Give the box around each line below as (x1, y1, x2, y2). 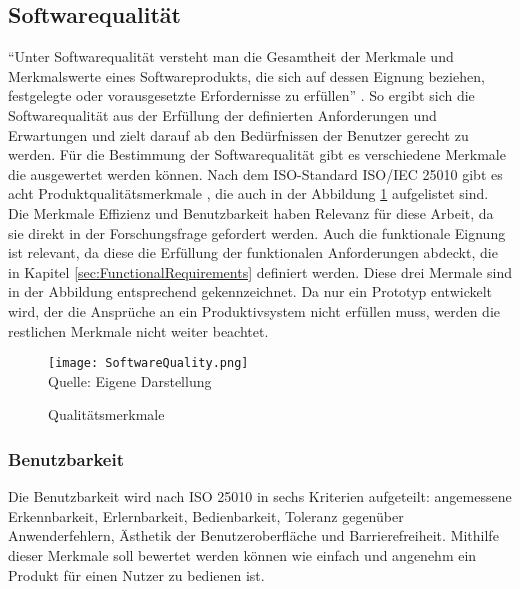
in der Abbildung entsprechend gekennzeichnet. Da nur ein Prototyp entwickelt (8, 281, 493, 302)
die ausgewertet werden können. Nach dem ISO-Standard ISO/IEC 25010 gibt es (8, 163, 503, 184)
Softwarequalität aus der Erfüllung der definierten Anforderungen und (8, 104, 437, 125)
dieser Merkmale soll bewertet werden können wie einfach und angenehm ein (8, 544, 477, 565)
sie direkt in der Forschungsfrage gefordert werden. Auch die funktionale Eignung (8, 222, 506, 243)
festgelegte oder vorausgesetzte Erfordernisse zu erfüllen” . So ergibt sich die (8, 85, 475, 106)
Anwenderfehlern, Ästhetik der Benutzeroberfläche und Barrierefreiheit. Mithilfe (8, 525, 499, 546)
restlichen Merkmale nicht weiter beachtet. (8, 320, 269, 341)
